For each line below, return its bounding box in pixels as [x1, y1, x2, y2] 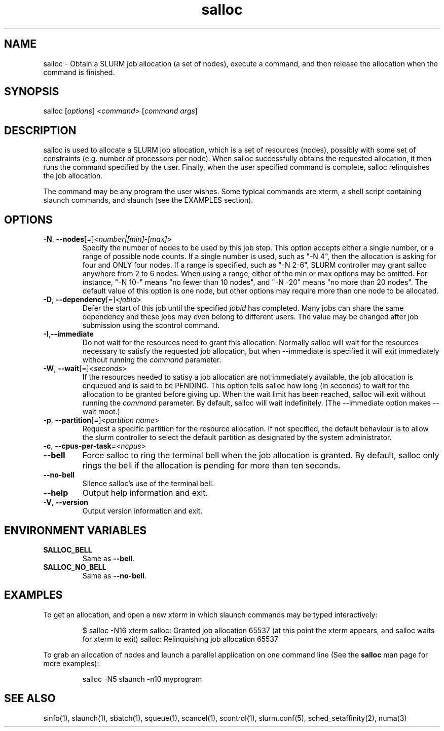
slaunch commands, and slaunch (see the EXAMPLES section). [43, 196, 253, 205]
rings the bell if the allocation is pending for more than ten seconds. [82, 460, 341, 471]
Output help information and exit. [82, 488, 208, 498]
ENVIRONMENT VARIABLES [4, 524, 146, 537]
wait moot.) [82, 407, 120, 416]
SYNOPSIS [4, 85, 59, 98]
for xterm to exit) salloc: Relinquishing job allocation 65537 [82, 634, 278, 643]
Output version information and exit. [82, 506, 203, 516]
